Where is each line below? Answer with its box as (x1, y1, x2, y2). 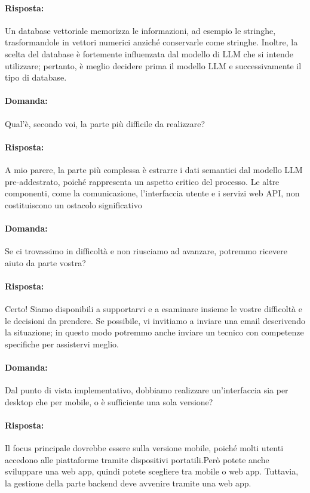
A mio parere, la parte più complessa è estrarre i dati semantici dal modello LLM (5, 163, 303, 175)
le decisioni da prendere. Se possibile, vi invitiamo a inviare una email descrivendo (5, 314, 305, 326)
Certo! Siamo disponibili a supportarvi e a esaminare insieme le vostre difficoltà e (5, 303, 302, 315)
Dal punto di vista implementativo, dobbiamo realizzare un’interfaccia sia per (5, 384, 288, 396)
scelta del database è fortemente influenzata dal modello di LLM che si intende (5, 47, 293, 60)
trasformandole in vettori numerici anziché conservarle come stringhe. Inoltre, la (5, 36, 298, 48)
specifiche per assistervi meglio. (5, 337, 119, 350)
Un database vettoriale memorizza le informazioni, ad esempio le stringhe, (5, 24, 276, 36)
